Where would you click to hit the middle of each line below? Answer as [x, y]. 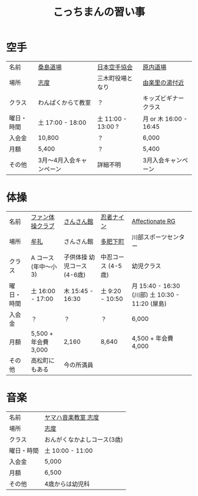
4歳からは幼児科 [67, 484]
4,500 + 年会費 [153, 338]
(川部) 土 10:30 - [156, 294]
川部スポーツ [149, 237]
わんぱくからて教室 [65, 102]
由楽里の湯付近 [163, 82]
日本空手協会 [115, 67]
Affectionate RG [154, 221]
